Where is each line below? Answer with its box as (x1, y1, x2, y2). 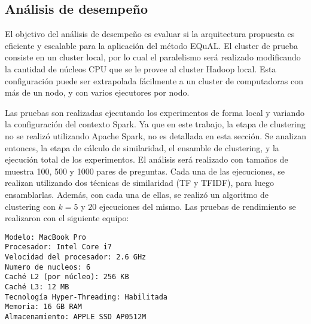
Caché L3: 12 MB (5, 282, 69, 291)
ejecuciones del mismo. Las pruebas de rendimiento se (99, 200, 296, 212)
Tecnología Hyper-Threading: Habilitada (5, 292, 168, 301)
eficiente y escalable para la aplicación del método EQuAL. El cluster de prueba (5, 39, 298, 51)
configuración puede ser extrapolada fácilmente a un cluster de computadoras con (5, 74, 303, 87)
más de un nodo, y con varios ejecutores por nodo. (5, 86, 190, 99)
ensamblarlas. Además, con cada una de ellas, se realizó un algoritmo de (5, 188, 269, 200)
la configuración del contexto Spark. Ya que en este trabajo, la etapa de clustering (5, 118, 306, 130)
